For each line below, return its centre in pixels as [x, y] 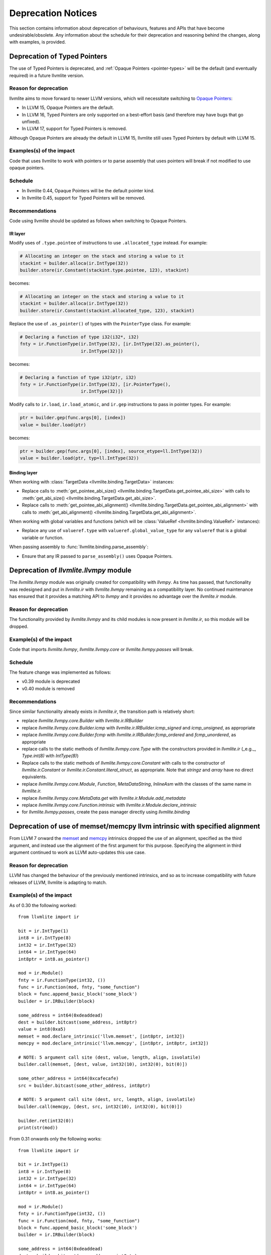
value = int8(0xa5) [42, 1029]
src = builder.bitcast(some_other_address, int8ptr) [84, 1085]
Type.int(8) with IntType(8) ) [50, 756]
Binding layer [23, 472]
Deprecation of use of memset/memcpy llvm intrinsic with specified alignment [135, 827]
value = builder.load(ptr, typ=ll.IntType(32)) [79, 458]
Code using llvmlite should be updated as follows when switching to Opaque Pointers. [98, 220]
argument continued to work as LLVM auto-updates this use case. [78, 852]
